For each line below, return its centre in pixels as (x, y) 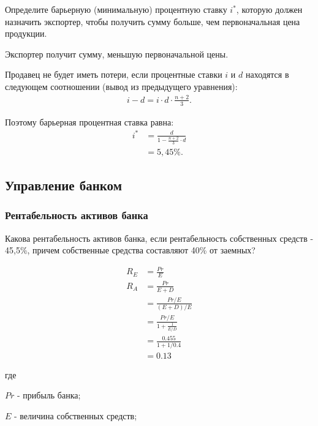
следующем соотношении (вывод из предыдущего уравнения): (121, 86)
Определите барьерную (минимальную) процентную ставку (116, 9)
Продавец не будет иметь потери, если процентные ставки (114, 74)
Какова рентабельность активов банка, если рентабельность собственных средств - (159, 238)
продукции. (26, 33)
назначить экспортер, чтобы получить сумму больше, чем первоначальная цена (153, 21)
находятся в (267, 74)
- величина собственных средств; (76, 415)
